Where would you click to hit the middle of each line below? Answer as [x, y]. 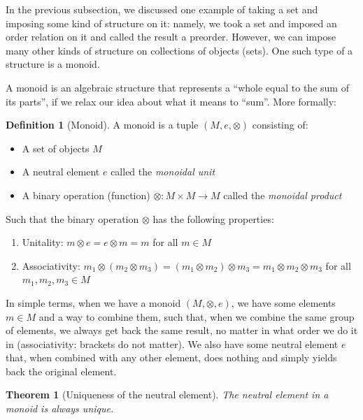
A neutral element [61, 172]
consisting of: [280, 125]
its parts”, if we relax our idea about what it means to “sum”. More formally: [171, 101]
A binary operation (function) [86, 195]
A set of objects [56, 148]
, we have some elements [283, 302]
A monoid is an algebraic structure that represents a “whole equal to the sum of [177, 87]
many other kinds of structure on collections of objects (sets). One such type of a [179, 50]
